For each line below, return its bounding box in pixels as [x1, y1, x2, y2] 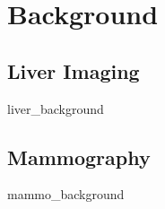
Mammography [7, 143, 151, 170]
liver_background [7, 99, 104, 118]
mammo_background [7, 185, 125, 204]
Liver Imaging [7, 57, 140, 84]
